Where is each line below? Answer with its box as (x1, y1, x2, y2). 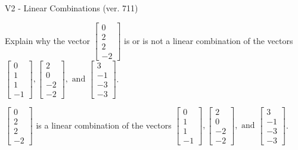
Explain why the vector (5, 34, 90, 46)
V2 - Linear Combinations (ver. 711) (5, 2, 138, 14)
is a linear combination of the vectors (36, 118, 172, 131)
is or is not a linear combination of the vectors (124, 34, 293, 46)
